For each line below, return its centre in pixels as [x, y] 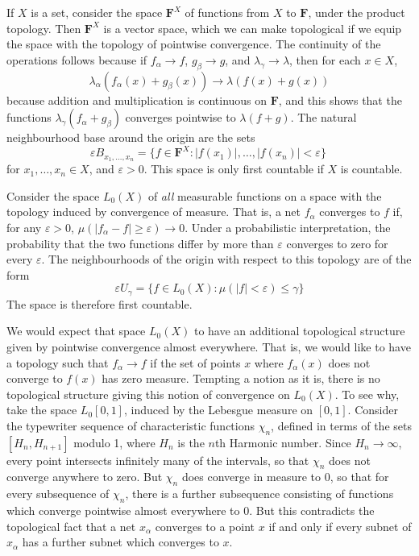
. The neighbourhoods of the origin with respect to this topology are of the [226, 259]
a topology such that [58, 362]
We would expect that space [76, 331]
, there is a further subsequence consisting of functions [259, 494]
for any [24, 227]
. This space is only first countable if [234, 169]
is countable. [371, 169]
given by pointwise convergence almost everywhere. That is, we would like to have [209, 346]
